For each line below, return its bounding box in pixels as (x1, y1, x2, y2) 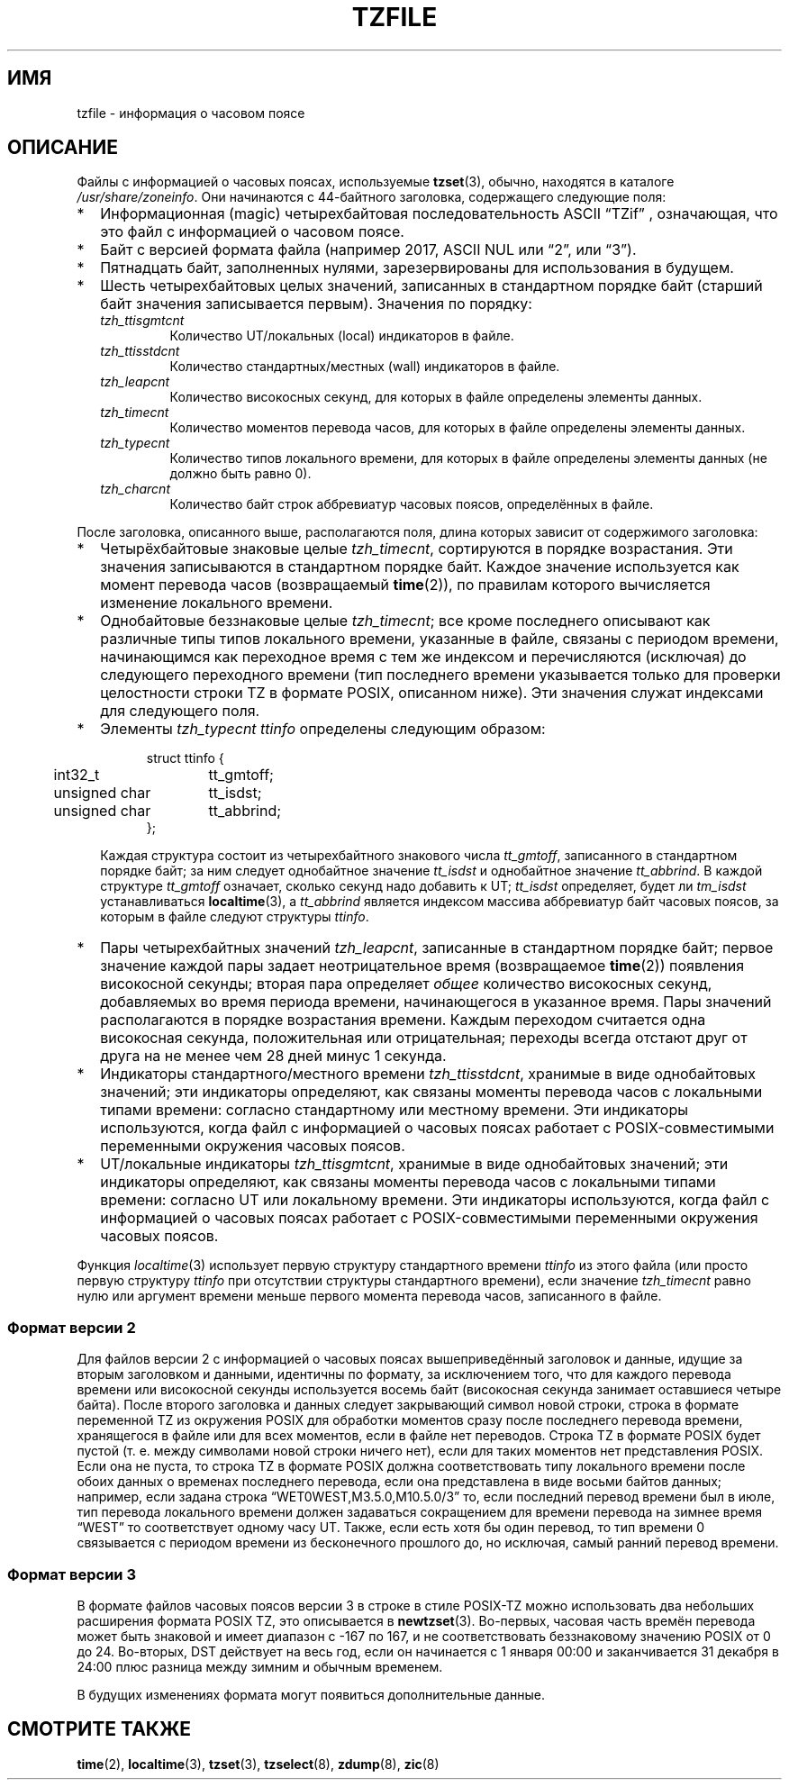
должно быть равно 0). (169, 466, 312, 482)
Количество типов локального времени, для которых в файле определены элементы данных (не (169, 450, 767, 467)
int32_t (53, 766, 100, 785)
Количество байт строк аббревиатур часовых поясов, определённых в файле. (169, 496, 654, 513)
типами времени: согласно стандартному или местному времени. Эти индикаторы (100, 1101, 689, 1120)
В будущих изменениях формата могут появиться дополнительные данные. (77, 1686, 545, 1702)
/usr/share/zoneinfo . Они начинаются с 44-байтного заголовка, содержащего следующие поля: (77, 189, 667, 205)
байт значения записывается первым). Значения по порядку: (100, 295, 532, 313)
